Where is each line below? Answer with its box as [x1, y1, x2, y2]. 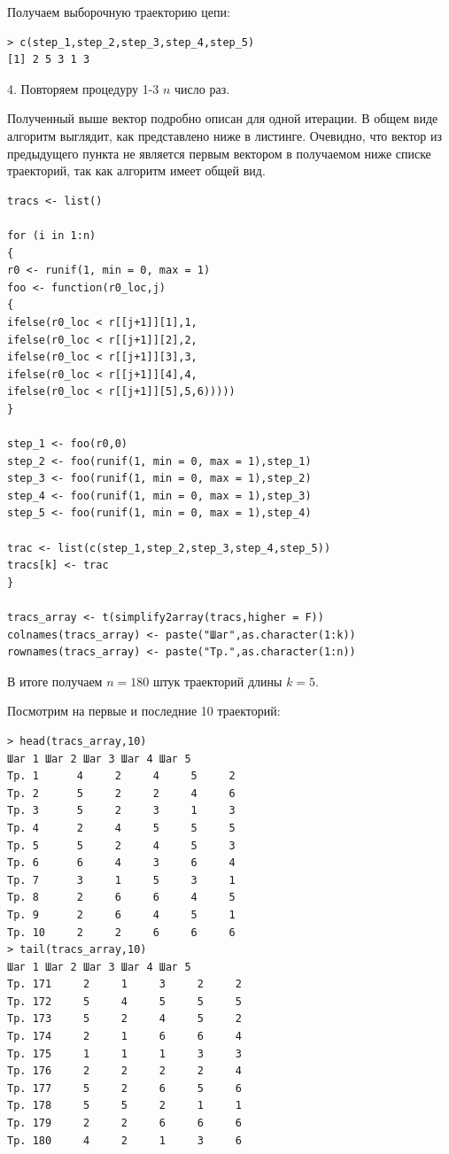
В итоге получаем [7, 671, 103, 690]
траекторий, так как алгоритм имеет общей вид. [7, 161, 266, 180]
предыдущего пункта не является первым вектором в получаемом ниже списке [7, 143, 431, 162]
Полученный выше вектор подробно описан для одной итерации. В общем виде [7, 109, 438, 128]
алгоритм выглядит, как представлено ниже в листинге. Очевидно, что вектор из [7, 126, 443, 144]
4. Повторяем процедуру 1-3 [7, 79, 159, 97]
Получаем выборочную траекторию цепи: [7, 3, 230, 20]
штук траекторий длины [152, 671, 283, 690]
